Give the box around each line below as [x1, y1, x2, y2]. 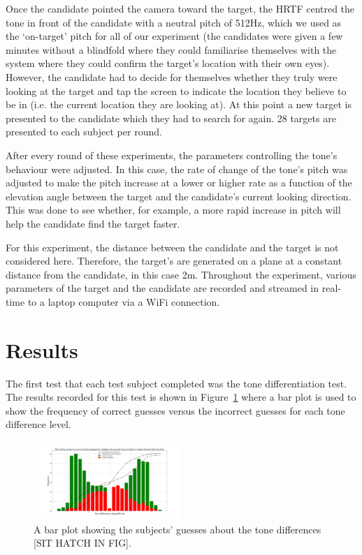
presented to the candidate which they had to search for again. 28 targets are [6, 110, 336, 125]
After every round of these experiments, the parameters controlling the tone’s [6, 147, 338, 162]
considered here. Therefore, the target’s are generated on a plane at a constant [6, 253, 342, 268]
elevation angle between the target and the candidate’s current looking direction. [6, 188, 352, 203]
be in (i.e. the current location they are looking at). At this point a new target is [6, 97, 352, 112]
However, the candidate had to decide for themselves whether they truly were [6, 69, 338, 84]
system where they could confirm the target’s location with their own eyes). [6, 56, 330, 71]
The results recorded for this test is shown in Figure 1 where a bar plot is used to [6, 390, 356, 404]
